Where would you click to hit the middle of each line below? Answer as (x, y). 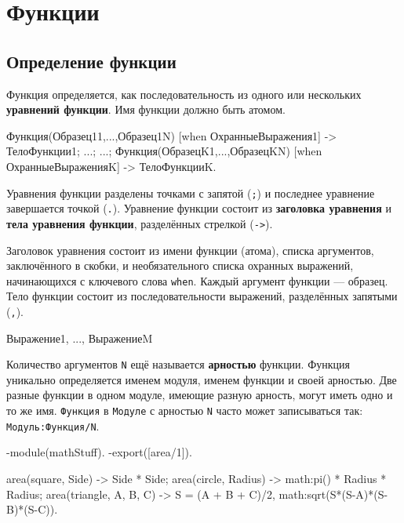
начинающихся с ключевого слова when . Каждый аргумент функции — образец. (197, 280)
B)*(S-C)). (32, 509)
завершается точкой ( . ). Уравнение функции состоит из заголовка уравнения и (199, 208)
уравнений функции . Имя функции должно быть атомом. (146, 109)
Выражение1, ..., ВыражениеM (80, 338)
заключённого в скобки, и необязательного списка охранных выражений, (180, 265)
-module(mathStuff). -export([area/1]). (99, 452)
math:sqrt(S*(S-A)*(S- (333, 494)
